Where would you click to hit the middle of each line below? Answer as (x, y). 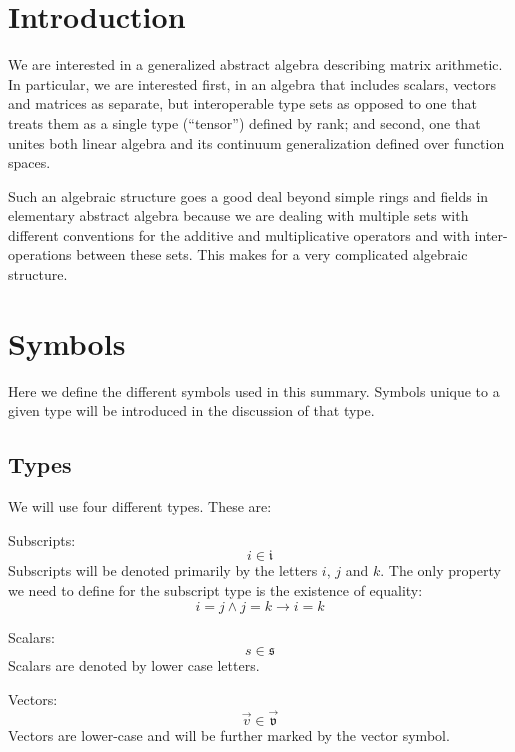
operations (40, 254)
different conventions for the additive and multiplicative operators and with (239, 234)
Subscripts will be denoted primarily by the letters (163, 570)
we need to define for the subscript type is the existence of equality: (215, 589)
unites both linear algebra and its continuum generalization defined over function (256, 142)
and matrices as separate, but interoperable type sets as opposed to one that (242, 103)
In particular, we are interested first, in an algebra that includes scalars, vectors (252, 83)
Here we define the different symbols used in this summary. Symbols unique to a (254, 390)
